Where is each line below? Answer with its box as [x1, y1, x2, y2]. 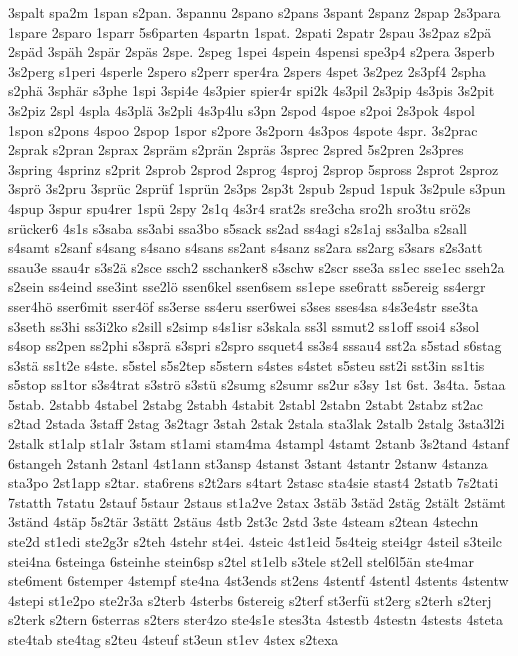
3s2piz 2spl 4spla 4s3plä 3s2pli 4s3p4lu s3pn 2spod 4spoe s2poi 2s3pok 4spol [8, 99, 475, 120]
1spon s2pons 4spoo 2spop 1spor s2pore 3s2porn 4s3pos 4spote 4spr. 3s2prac [8, 119, 478, 140]
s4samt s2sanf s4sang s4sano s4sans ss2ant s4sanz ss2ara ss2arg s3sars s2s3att [8, 237, 483, 258]
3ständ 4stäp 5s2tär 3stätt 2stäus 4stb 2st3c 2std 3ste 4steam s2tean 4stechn [8, 511, 479, 532]
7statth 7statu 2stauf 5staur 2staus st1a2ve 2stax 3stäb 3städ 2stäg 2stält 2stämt [8, 491, 506, 512]
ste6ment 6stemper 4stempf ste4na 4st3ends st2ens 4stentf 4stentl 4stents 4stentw [8, 570, 509, 591]
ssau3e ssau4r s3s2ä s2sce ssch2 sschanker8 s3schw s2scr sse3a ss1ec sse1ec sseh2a [8, 256, 505, 277]
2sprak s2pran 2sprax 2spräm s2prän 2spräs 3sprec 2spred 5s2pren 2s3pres [8, 139, 464, 160]
